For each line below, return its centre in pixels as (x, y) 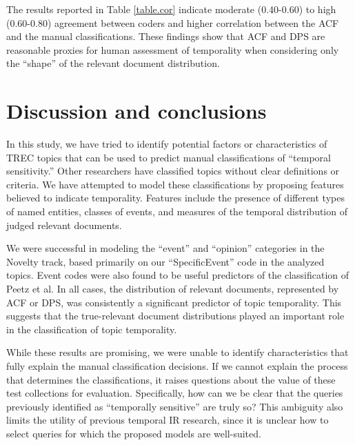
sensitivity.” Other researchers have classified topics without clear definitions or (173, 171)
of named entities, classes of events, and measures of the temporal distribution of (177, 211)
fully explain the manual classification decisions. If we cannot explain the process (177, 366)
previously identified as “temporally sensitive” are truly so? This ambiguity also (175, 406)
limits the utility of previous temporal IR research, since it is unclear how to (168, 420)
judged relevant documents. (64, 225)
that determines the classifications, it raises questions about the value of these (171, 379)
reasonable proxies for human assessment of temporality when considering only (173, 49)
